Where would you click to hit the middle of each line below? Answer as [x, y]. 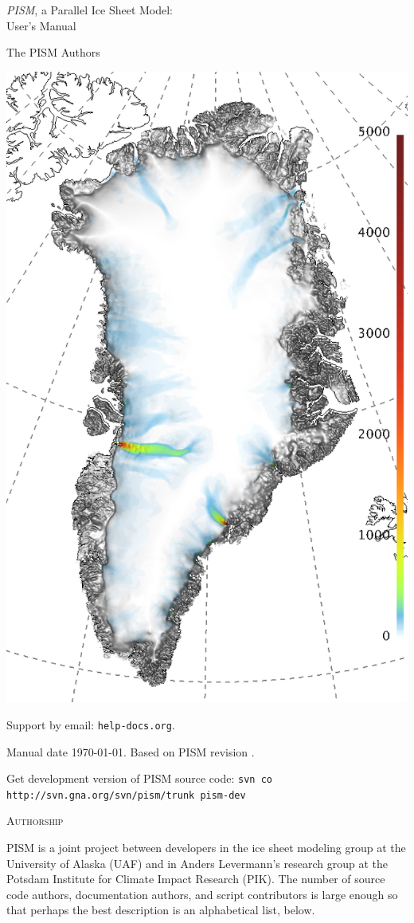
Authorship [35, 821]
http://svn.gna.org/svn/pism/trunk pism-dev [126, 795]
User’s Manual [41, 25]
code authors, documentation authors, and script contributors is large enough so [202, 894]
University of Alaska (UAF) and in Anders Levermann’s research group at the [197, 863]
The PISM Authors [53, 52]
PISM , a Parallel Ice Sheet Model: [90, 10]
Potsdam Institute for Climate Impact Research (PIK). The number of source [196, 879]
